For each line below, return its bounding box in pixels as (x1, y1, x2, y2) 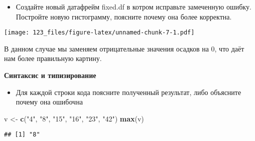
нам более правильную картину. (4, 53, 102, 63)
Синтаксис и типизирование (4, 70, 96, 80)
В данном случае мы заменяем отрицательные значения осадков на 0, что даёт (4, 43, 244, 53)
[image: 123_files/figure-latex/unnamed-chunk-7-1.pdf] (4, 29, 195, 36)
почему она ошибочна (16, 96, 83, 107)
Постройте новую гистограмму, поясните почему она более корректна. (16, 11, 232, 21)
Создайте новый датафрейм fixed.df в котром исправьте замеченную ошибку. (16, 1, 251, 11)
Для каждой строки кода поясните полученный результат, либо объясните (16, 86, 241, 97)
